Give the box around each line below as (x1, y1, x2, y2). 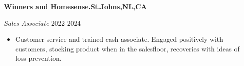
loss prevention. (15, 53, 62, 63)
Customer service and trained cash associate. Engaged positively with (15, 34, 223, 44)
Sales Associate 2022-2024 (4, 17, 81, 28)
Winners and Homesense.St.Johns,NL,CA (4, 1, 147, 11)
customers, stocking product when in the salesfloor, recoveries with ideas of (15, 43, 240, 53)
